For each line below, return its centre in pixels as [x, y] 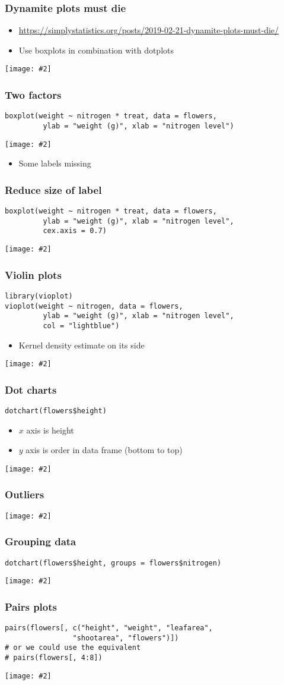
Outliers [25, 494]
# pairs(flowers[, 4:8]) [54, 658]
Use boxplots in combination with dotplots [96, 50]
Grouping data [41, 541]
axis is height [50, 430]
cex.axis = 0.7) [75, 231]
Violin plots [33, 274]
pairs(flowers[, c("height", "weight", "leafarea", [109, 628]
